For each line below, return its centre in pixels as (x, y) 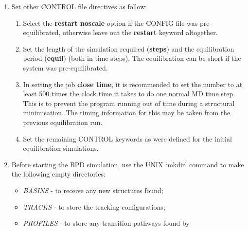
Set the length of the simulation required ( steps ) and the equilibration (129, 48)
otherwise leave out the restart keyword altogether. (140, 32)
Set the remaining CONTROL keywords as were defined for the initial (127, 138)
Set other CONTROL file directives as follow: (79, 6)
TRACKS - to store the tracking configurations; (94, 206)
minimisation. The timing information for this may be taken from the (127, 113)
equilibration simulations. (61, 148)
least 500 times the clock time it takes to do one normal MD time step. (129, 94)
